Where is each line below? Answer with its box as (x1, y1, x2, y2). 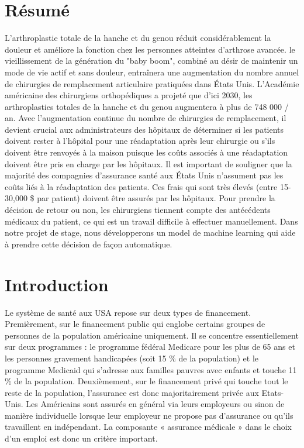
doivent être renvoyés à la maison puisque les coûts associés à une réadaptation (5, 146, 288, 158)
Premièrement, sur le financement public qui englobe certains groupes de (5, 318, 265, 330)
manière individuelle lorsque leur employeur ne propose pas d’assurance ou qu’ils (5, 409, 293, 421)
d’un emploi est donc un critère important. (5, 432, 158, 444)
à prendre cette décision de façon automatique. (5, 237, 172, 250)
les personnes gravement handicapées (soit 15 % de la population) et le (5, 351, 259, 364)
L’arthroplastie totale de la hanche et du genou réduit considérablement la (5, 32, 271, 44)
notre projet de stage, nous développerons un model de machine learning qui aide (5, 226, 296, 239)
